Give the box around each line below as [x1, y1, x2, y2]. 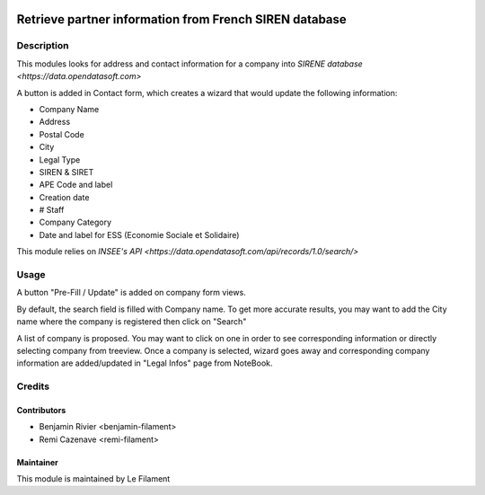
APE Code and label [39, 180, 113, 190]
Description [16, 40, 69, 52]
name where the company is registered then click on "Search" [16, 316, 247, 327]
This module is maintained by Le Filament [16, 473, 171, 484]
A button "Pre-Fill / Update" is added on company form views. [16, 287, 246, 298]
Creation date [39, 191, 90, 202]
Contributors [16, 404, 66, 415]
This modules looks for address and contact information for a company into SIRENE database [16, 58, 363, 69]
